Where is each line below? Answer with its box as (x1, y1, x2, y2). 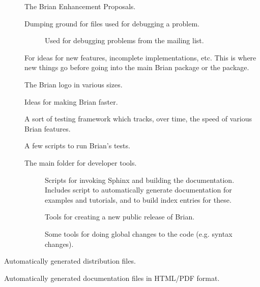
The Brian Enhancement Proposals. (24, 1, 136, 11)
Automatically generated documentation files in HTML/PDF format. (4, 272, 220, 283)
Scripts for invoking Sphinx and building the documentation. (45, 174, 235, 185)
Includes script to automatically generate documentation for (45, 184, 232, 195)
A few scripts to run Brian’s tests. (24, 140, 130, 151)
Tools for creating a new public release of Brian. (45, 211, 195, 222)
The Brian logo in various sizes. (24, 79, 123, 89)
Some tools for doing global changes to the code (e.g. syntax (45, 228, 233, 239)
